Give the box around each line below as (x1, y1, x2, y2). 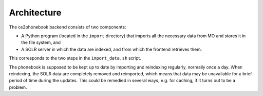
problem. (9, 84, 27, 90)
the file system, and (21, 40, 61, 45)
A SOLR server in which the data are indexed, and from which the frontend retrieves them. (21, 46, 202, 52)
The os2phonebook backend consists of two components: (9, 24, 126, 30)
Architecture (9, 7, 62, 18)
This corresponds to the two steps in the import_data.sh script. (9, 55, 141, 61)
